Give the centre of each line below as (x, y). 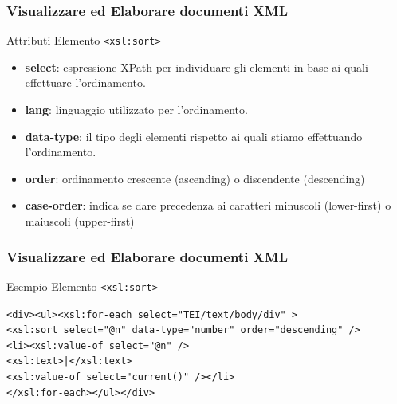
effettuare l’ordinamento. (85, 82)
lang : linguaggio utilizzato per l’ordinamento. (136, 110)
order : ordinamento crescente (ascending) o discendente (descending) (195, 178)
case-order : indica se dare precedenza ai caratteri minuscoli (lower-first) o (208, 205)
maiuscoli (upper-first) (80, 221)
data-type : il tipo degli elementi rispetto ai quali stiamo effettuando (194, 136)
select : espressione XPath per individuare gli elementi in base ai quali (197, 67)
